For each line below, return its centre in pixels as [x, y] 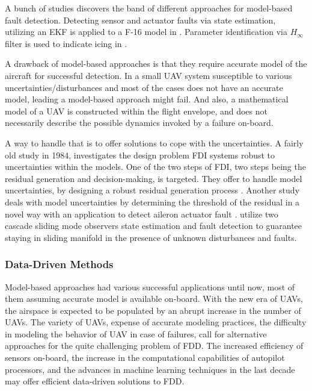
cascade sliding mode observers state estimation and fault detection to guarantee [154, 226]
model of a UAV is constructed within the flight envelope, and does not [136, 111]
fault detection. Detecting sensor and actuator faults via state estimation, [140, 20]
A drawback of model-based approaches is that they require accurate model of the [156, 64]
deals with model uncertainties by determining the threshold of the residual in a [152, 202]
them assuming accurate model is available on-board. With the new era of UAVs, [154, 299]
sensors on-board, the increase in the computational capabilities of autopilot [145, 358]
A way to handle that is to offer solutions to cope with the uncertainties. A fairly [154, 142]
